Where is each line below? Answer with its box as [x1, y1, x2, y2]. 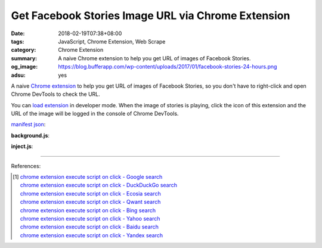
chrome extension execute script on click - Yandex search [20, 231, 163, 238]
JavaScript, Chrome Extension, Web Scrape [58, 38, 166, 45]
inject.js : [11, 143, 33, 150]
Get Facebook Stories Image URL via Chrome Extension [11, 9, 290, 22]
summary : [11, 54, 38, 62]
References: [11, 162, 41, 169]
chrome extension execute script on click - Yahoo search [20, 215, 160, 222]
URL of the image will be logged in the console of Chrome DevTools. [11, 110, 179, 117]
